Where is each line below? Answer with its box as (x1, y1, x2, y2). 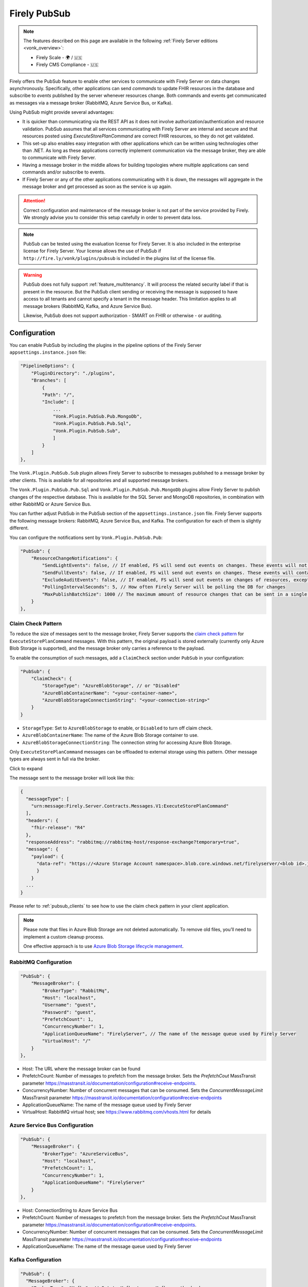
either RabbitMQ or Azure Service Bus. (9, 501, 92, 507)
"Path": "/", (42, 392, 75, 397)
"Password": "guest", (42, 1009, 97, 1015)
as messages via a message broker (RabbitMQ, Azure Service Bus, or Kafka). (9, 99, 173, 106)
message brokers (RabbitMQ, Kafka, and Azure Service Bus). (23, 303, 152, 309)
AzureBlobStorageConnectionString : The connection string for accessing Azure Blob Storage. (22, 739, 232, 745)
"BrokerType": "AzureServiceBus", (42, 1151, 129, 1157)
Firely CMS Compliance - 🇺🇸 (36, 62, 99, 68)
